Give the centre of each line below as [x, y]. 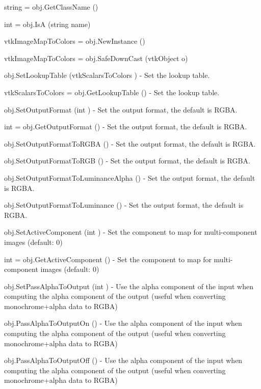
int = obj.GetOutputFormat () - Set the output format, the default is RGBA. [126, 127]
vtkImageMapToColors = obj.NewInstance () [75, 41]
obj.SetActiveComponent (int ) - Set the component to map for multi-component [131, 232]
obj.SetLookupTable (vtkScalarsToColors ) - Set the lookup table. [107, 75]
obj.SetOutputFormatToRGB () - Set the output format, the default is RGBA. [127, 161]
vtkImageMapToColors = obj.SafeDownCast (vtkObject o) [96, 58]
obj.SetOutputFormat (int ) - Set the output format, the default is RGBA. [121, 109]
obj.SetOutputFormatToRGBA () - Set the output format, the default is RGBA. [130, 143]
